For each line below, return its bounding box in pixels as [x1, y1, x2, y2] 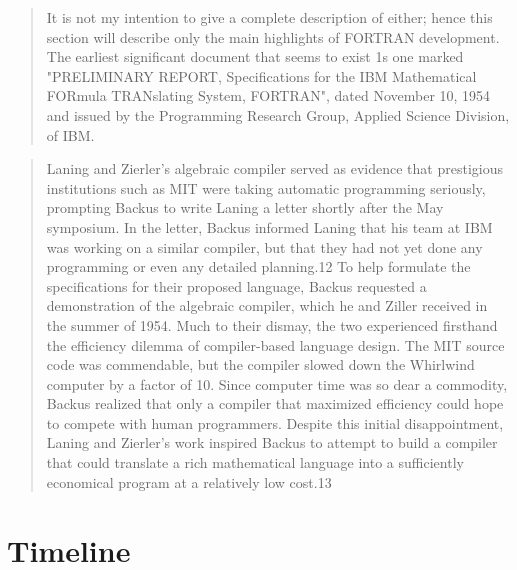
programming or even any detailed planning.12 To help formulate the [46, 256, 471, 277]
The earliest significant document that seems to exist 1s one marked [46, 46, 464, 67]
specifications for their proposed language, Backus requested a [46, 275, 427, 296]
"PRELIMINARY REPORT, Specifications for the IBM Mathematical [46, 65, 477, 86]
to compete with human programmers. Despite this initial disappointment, [46, 412, 504, 433]
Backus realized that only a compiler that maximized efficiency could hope [46, 393, 504, 414]
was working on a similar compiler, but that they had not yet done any [46, 236, 483, 257]
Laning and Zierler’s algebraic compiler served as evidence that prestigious [46, 158, 503, 179]
